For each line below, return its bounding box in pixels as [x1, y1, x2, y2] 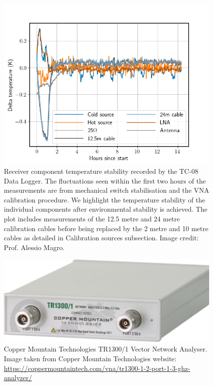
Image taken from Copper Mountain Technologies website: [4, 353, 177, 363]
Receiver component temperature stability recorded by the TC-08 [4, 166, 198, 176]
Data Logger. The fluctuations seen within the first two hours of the [4, 175, 206, 185]
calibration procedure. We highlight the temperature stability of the [4, 194, 205, 204]
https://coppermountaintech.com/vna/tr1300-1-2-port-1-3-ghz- [4, 363, 190, 373]
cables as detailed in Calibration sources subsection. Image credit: [4, 233, 199, 243]
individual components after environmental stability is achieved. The [4, 204, 208, 214]
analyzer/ [4, 372, 32, 383]
